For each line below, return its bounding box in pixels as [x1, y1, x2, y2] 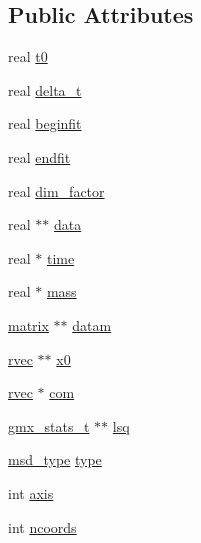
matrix [8, 314, 49, 335]
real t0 [8, 46, 48, 67]
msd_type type [8, 449, 102, 470]
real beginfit [8, 113, 82, 134]
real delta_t [8, 79, 82, 100]
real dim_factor [8, 180, 105, 201]
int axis [8, 482, 54, 503]
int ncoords [8, 516, 77, 537]
